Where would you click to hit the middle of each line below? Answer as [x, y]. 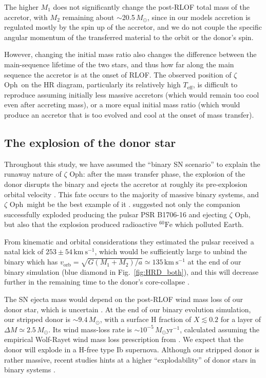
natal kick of [24, 251]
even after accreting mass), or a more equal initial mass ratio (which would [122, 105]
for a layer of [241, 319]
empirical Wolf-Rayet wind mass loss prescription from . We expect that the [124, 339]
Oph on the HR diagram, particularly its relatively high [92, 84]
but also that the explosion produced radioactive [81, 224]
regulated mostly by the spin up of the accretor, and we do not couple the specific [133, 27]
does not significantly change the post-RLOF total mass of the [151, 7]
